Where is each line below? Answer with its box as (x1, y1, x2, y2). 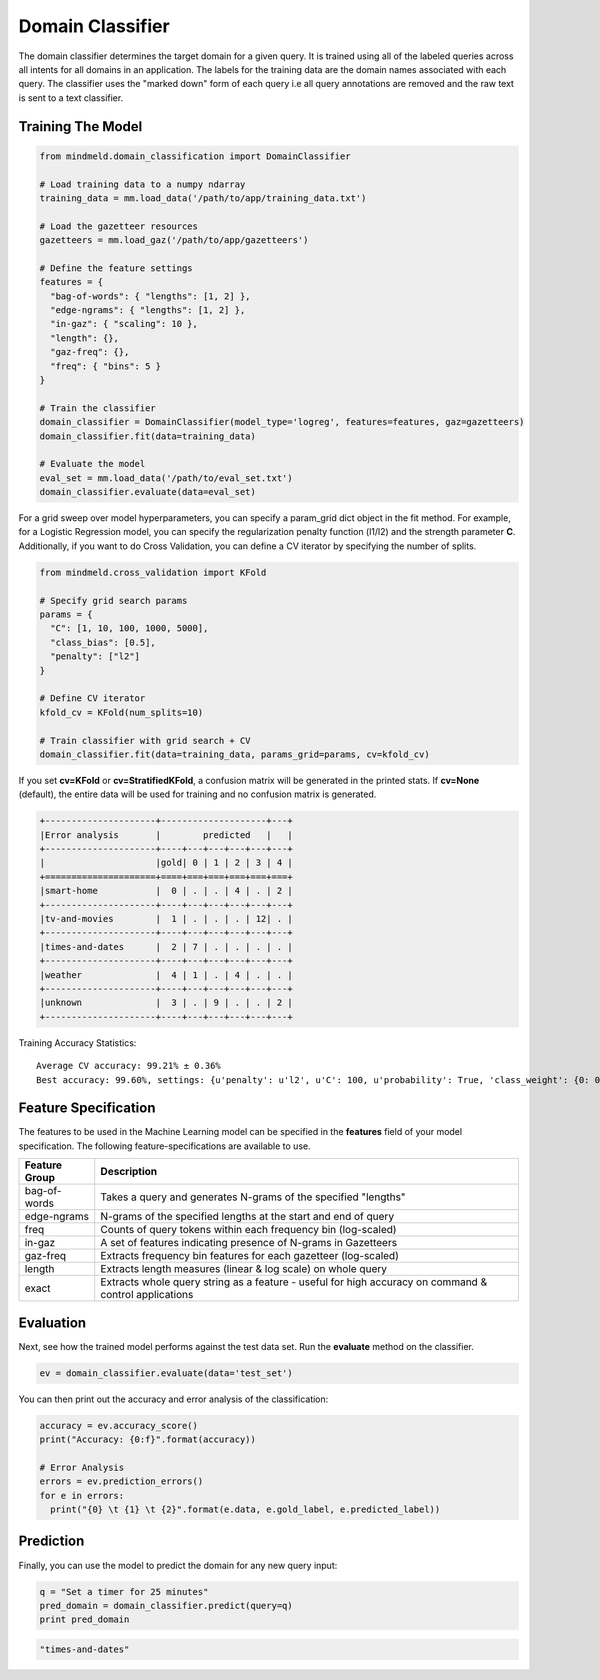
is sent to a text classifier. (18, 91, 124, 104)
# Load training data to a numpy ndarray (39, 178, 246, 190)
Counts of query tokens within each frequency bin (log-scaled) (100, 1223, 397, 1237)
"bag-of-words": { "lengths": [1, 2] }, (50, 290, 251, 302)
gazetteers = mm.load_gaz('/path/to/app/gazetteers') (39, 235, 309, 246)
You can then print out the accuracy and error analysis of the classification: (18, 1393, 329, 1405)
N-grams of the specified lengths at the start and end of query (100, 1210, 395, 1224)
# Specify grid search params (39, 595, 188, 606)
